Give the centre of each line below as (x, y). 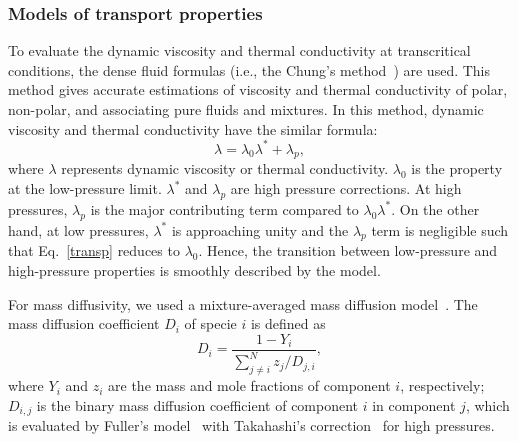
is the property (457, 168)
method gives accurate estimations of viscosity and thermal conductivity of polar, (258, 89)
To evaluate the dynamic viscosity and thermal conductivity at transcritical (239, 50)
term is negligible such (440, 229)
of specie (210, 323)
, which (487, 404)
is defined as (288, 323)
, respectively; (442, 385)
